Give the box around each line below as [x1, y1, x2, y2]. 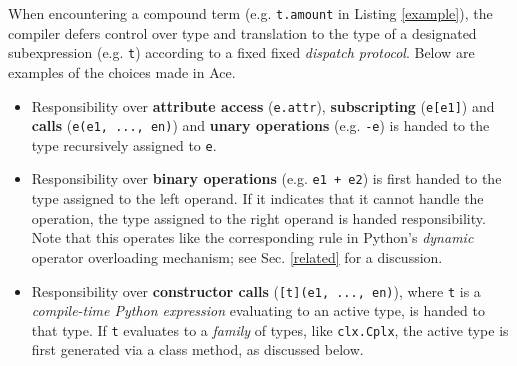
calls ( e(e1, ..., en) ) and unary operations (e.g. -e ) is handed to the [31, 115, 490, 136]
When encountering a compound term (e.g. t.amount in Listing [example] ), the [8, 3, 493, 23]
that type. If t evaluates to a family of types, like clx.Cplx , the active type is [31, 319, 509, 340]
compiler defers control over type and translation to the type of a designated [8, 22, 477, 43]
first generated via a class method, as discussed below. [31, 339, 364, 360]
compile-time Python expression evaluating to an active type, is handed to [31, 300, 485, 321]
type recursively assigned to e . [31, 134, 217, 155]
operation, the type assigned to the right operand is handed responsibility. [31, 207, 486, 228]
